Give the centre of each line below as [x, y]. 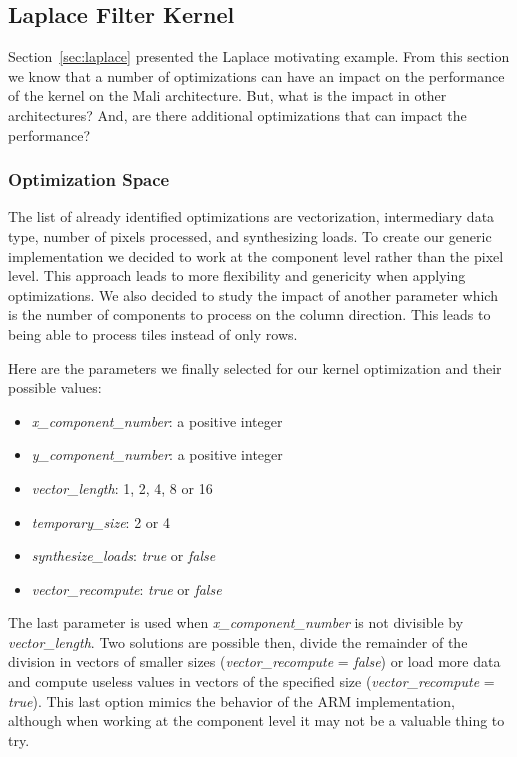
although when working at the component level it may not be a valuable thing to [256, 720]
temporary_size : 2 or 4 [100, 521]
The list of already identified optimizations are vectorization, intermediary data [251, 216]
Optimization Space [89, 179]
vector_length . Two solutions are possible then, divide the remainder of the [238, 641]
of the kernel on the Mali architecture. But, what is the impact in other [227, 95]
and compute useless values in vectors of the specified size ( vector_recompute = [251, 681]
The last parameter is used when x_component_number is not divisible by [236, 622]
